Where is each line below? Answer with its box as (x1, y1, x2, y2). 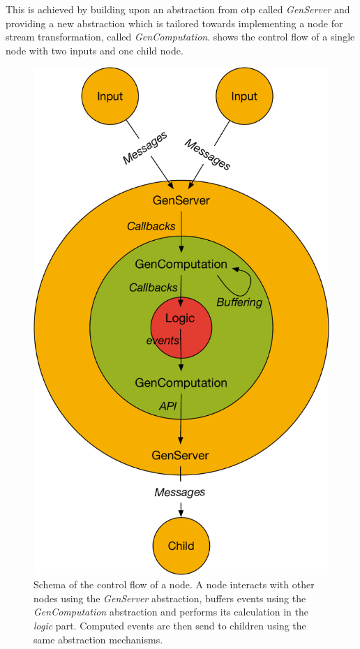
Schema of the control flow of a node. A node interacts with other (33, 577, 315, 592)
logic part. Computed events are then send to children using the (33, 618, 306, 632)
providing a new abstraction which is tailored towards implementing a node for (6, 15, 343, 30)
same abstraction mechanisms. (33, 632, 163, 646)
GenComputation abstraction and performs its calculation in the (33, 604, 308, 619)
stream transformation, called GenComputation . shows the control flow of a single (6, 29, 355, 44)
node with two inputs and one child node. (6, 43, 183, 57)
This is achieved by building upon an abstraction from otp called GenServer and (6, 2, 350, 16)
